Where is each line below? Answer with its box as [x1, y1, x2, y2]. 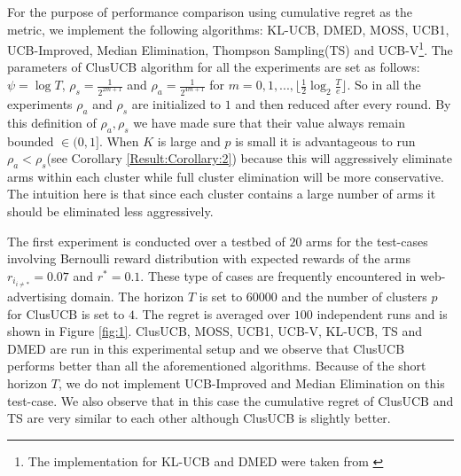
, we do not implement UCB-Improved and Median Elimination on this [59, 373, 445, 392]
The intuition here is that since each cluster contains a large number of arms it [7, 184, 436, 203]
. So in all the [347, 75, 421, 94]
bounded [7, 131, 54, 150]
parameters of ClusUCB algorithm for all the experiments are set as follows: [7, 58, 420, 76]
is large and [157, 131, 221, 150]
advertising [7, 286, 67, 305]
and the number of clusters [281, 286, 427, 305]
